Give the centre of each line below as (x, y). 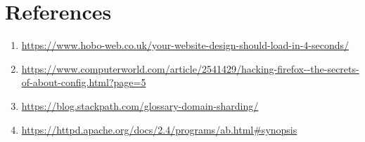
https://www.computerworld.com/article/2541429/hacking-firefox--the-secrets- (190, 68)
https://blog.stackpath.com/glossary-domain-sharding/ (140, 105)
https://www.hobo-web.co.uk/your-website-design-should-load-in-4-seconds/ (185, 45)
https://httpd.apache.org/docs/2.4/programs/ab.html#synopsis (159, 129)
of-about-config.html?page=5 (84, 82)
